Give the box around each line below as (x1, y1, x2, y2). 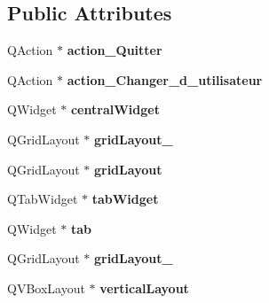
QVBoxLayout (7, 278, 85, 297)
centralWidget (70, 100, 160, 119)
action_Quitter (67, 41, 162, 59)
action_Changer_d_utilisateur (67, 70, 263, 89)
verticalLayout (99, 278, 189, 297)
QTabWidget (7, 190, 78, 208)
